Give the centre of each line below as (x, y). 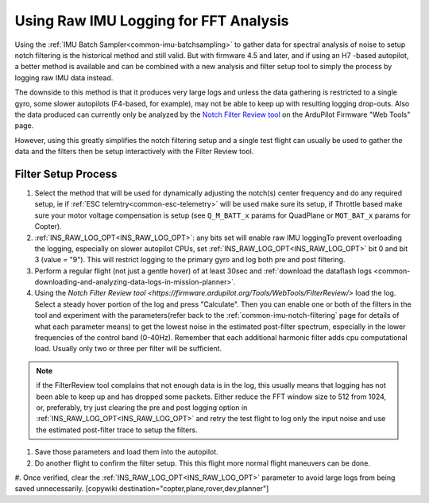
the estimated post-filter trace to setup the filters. (117, 430)
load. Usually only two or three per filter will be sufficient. (128, 349)
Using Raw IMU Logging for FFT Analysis (152, 21)
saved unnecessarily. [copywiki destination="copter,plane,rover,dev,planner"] (142, 489)
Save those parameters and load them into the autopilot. (126, 452)
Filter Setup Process (66, 174)
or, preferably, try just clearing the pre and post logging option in (142, 408)
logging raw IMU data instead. (64, 77)
